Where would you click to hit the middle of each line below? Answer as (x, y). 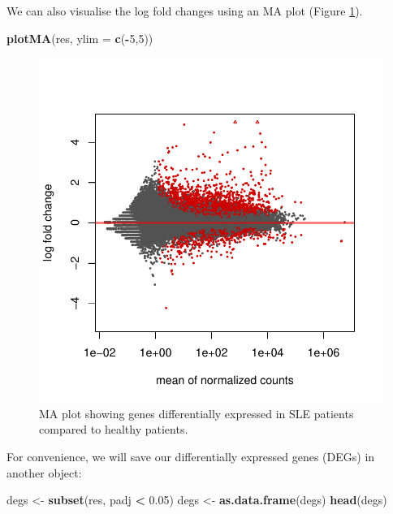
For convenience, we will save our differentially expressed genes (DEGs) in (191, 456)
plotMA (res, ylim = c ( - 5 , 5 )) (80, 38)
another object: (44, 472)
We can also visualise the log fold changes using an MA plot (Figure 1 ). (185, 11)
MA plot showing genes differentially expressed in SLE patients (196, 413)
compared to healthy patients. (114, 429)
